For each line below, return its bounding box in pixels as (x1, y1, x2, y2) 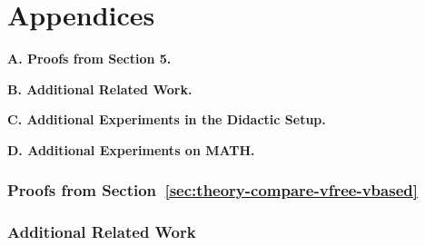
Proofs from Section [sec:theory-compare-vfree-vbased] (7, 179, 418, 202)
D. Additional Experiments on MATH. (7, 140, 255, 159)
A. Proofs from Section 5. (7, 49, 172, 68)
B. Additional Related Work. (7, 79, 193, 98)
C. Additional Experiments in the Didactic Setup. (7, 110, 326, 129)
